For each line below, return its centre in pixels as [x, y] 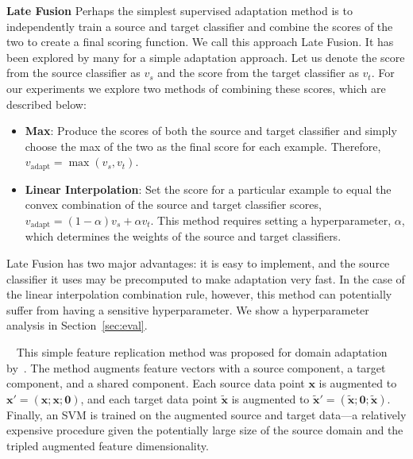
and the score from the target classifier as [258, 73]
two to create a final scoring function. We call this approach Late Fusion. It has [200, 42]
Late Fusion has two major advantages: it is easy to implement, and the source [198, 263]
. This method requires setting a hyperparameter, [271, 220]
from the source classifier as [73, 73]
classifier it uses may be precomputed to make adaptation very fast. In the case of [206, 278]
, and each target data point [149, 398]
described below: [46, 104]
